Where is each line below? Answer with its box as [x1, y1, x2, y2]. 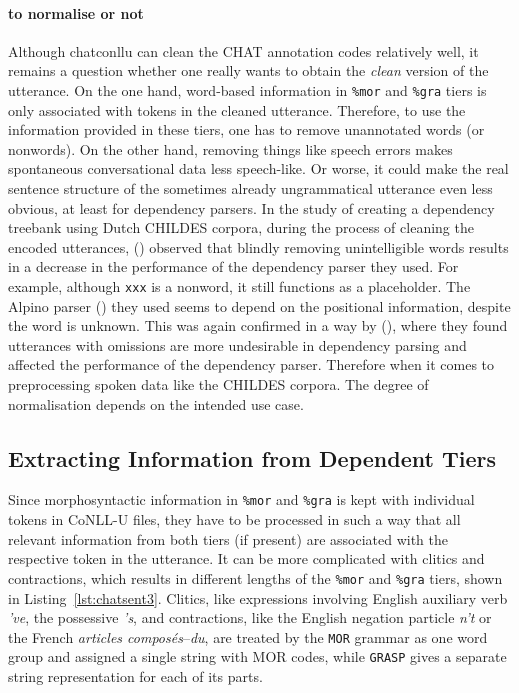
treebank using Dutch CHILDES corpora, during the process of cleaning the [8, 217, 474, 238]
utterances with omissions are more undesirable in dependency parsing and [8, 334, 467, 355]
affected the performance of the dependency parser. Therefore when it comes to [8, 354, 495, 375]
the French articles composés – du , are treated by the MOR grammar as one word [8, 626, 488, 647]
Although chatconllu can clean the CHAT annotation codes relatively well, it [8, 40, 479, 61]
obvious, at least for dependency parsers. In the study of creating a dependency [8, 197, 495, 218]
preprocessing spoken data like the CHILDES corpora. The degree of [8, 374, 429, 395]
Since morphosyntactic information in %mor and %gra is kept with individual [8, 489, 475, 510]
